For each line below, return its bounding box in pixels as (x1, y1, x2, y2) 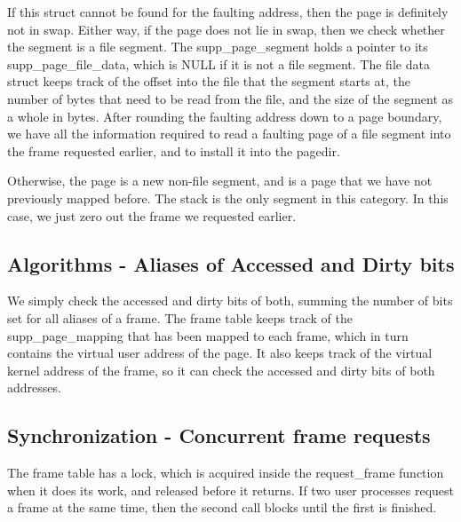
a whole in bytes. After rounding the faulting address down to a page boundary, (7, 107, 442, 125)
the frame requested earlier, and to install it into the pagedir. (7, 141, 340, 160)
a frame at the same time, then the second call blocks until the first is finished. (7, 498, 437, 517)
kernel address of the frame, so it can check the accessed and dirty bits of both (7, 360, 435, 379)
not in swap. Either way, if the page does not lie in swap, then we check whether (7, 20, 445, 38)
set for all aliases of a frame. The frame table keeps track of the (7, 308, 353, 327)
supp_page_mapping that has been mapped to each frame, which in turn (7, 326, 409, 344)
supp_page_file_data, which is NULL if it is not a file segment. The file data (7, 54, 430, 73)
